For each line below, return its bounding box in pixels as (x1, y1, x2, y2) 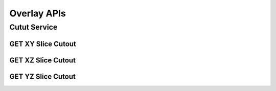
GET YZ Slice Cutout (9, 72, 76, 81)
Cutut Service (9, 22, 58, 32)
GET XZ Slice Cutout (9, 56, 76, 64)
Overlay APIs (9, 8, 66, 19)
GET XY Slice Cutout (9, 39, 77, 48)
